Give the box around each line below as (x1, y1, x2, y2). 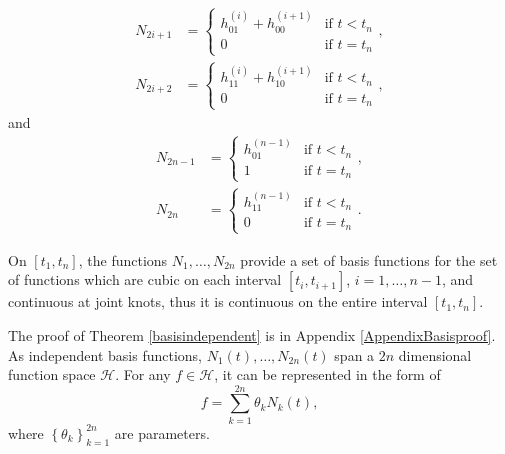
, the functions (78, 249, 168, 270)
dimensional (398, 344, 472, 365)
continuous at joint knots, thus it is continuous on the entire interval (8, 291, 428, 312)
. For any (115, 364, 171, 385)
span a (334, 344, 375, 365)
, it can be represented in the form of (214, 364, 441, 385)
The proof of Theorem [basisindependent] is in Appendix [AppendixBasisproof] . (8, 324, 496, 345)
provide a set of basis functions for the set (240, 249, 498, 270)
